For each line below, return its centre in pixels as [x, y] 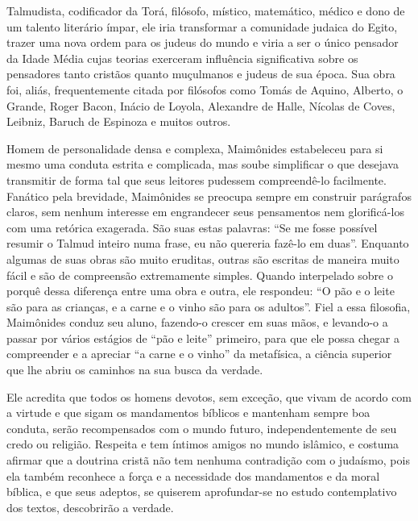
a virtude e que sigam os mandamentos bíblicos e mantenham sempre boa [188, 413]
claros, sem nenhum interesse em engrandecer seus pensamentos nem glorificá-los [205, 212]
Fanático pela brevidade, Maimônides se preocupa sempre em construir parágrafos [209, 196]
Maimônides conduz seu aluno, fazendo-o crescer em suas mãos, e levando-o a [197, 322]
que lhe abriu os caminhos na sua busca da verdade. [135, 370]
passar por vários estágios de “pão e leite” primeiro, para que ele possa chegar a [203, 338]
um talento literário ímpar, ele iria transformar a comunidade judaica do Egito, [202, 26]
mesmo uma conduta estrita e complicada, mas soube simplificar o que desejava [203, 164]
